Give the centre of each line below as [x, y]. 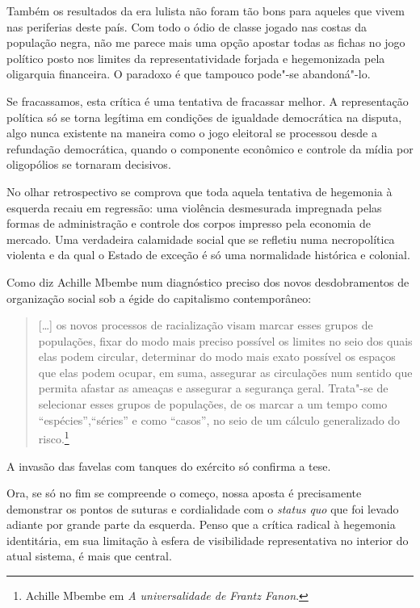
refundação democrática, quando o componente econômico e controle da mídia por [210, 148]
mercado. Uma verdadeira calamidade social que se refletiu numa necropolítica [201, 239]
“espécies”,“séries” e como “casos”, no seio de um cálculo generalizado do [219, 419]
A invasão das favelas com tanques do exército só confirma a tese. [169, 465]
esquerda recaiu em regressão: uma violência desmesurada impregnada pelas [194, 207]
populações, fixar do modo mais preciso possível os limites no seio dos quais [225, 340]
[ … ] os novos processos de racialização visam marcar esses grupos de [206, 325]
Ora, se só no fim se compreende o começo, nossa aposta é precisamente [184, 493]
